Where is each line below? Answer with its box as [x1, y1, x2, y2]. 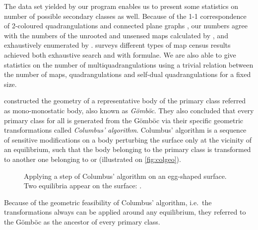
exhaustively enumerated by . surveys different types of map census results [4, 40, 231, 50]
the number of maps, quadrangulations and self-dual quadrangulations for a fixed [4, 69, 251, 79]
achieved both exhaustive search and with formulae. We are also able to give [4, 49, 236, 60]
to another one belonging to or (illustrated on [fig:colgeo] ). [4, 153, 181, 164]
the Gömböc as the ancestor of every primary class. [4, 216, 160, 227]
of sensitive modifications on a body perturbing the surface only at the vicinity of [4, 134, 252, 145]
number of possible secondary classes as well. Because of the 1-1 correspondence [4, 10, 247, 21]
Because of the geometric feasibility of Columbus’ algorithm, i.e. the [4, 197, 212, 207]
